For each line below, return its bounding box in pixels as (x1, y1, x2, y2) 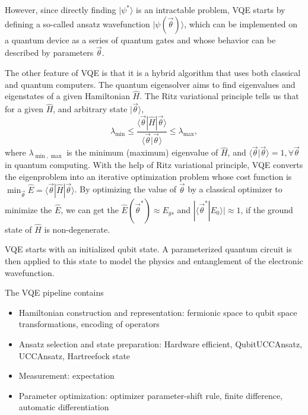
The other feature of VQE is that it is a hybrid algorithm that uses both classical (5, 66, 301, 78)
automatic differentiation (18, 401, 109, 413)
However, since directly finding (5, 4, 116, 15)
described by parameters (5, 46, 94, 59)
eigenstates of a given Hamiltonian (5, 90, 130, 102)
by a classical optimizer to (188, 183, 282, 195)
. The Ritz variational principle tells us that (139, 90, 299, 102)
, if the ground (240, 203, 293, 216)
